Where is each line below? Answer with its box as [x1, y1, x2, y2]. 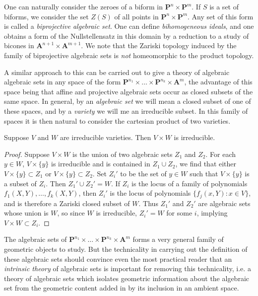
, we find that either [175, 158, 237, 169]
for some [166, 208, 193, 218]
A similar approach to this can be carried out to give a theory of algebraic [4, 67, 230, 77]
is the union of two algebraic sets [72, 148, 173, 159]
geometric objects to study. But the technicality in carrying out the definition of [4, 243, 248, 254]
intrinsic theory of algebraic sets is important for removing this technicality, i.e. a [4, 263, 251, 274]
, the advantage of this [184, 76, 253, 87]
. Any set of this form [188, 11, 254, 21]
